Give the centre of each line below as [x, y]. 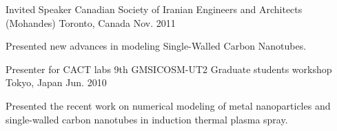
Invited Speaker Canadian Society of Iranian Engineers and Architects [154, 9]
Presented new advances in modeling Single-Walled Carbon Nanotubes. [156, 46]
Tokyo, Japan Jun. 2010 [56, 82]
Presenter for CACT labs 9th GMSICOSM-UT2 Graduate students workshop [169, 69]
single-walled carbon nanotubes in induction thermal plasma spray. [147, 119]
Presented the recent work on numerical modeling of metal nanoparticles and [168, 105]
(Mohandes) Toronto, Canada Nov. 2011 [91, 22]
